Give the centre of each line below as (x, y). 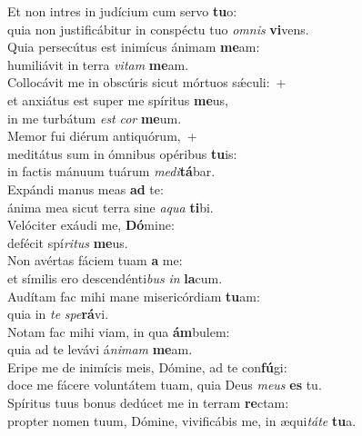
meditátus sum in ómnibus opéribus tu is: (122, 153)
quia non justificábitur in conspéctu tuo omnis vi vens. (158, 29)
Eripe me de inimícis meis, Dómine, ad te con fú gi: (147, 367)
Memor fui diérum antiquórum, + (102, 136)
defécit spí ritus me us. (68, 242)
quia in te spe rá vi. (58, 314)
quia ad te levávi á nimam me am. (100, 349)
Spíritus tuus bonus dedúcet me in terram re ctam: (148, 403)
